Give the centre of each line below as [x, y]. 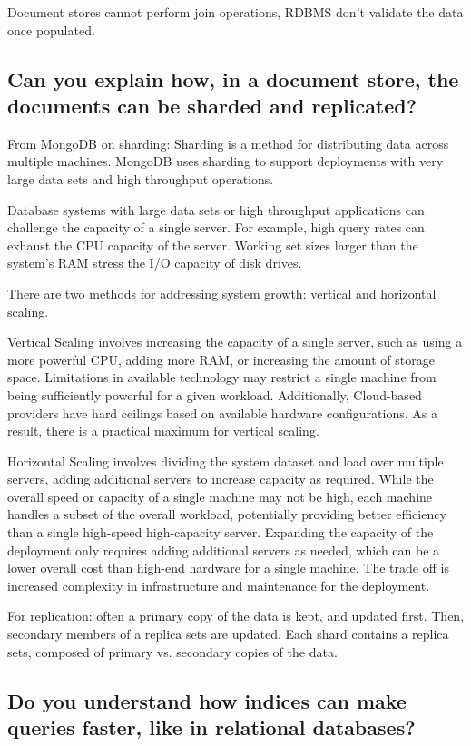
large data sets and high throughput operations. [141, 178]
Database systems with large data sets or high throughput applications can [216, 209]
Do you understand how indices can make [207, 700]
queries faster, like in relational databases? [211, 727]
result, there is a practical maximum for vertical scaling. [163, 431]
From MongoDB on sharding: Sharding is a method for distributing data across [228, 143]
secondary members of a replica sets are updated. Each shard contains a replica [228, 634]
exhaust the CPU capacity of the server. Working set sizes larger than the [213, 245]
